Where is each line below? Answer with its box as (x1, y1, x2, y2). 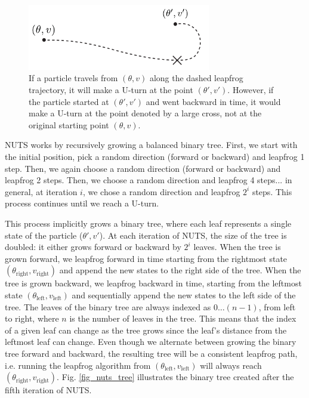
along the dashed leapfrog (149, 72, 243, 84)
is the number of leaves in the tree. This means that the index (69, 312, 296, 325)
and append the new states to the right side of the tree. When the (59, 264, 301, 276)
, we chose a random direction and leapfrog (82, 185, 240, 198)
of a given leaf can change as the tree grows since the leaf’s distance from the (5, 323, 287, 336)
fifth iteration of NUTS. (5, 384, 92, 396)
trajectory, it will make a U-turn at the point (29, 84, 193, 96)
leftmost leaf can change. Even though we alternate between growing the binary (5, 335, 296, 348)
